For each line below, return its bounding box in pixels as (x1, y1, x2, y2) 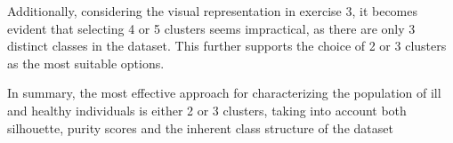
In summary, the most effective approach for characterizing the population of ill (7, 83, 441, 102)
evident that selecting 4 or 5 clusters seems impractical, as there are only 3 (7, 19, 416, 37)
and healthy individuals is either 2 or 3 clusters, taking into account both (7, 100, 407, 119)
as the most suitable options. (7, 53, 165, 72)
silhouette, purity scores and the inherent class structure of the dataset (7, 118, 393, 137)
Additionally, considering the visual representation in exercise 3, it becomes (7, 2, 417, 20)
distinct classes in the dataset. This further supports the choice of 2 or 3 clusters (7, 36, 447, 55)
